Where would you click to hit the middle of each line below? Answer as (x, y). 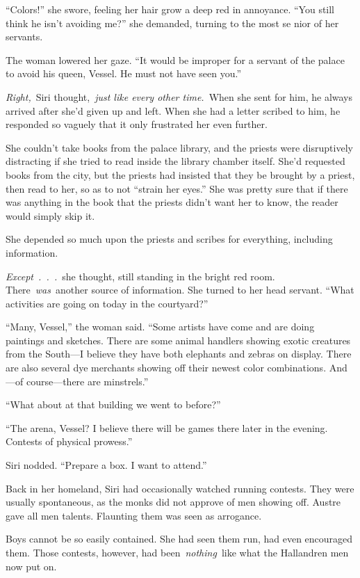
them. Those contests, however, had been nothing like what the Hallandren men (177, 552)
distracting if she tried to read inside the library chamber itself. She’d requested (175, 161)
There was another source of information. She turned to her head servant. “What (180, 290)
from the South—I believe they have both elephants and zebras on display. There (179, 354)
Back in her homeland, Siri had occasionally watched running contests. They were (180, 488)
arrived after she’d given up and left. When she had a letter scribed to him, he (173, 110)
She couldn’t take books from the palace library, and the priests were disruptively (179, 147)
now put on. (31, 566)
